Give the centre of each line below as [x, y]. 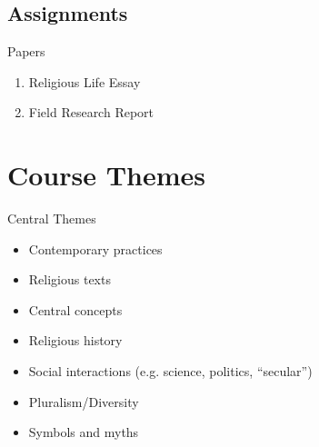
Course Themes [107, 175]
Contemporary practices [95, 248]
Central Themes [52, 219]
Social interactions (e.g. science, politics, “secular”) [170, 371]
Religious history [75, 340]
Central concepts [75, 309]
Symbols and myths [84, 432]
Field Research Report [91, 112]
